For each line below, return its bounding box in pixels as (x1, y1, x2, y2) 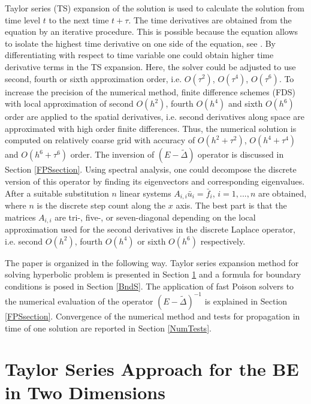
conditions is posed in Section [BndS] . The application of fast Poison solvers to (5, 279, 294, 292)
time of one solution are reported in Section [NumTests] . (5, 321, 212, 334)
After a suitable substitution (5, 186, 109, 199)
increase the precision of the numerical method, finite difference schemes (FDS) (5, 85, 295, 98)
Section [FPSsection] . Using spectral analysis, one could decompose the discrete (5, 163, 297, 176)
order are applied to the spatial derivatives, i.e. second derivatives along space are (5, 110, 304, 123)
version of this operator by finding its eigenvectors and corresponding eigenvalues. (5, 174, 305, 187)
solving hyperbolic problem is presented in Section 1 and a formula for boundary (5, 268, 301, 281)
